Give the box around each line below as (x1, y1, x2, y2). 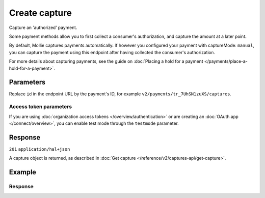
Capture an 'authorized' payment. (9, 25, 78, 30)
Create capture (9, 7, 72, 18)
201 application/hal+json (9, 146, 70, 152)
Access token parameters (9, 103, 72, 110)
